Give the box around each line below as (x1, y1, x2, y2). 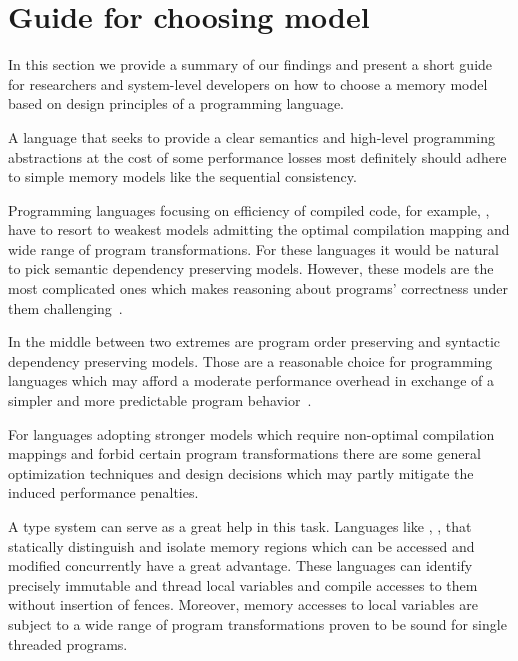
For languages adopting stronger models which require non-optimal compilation (8, 423, 495, 444)
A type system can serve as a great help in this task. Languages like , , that (8, 516, 472, 536)
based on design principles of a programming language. (8, 93, 344, 114)
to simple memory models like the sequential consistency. (8, 166, 357, 187)
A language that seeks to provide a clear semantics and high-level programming (8, 126, 495, 147)
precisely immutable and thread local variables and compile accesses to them (8, 574, 478, 595)
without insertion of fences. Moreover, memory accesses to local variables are (8, 594, 479, 615)
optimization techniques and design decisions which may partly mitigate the (8, 462, 474, 483)
